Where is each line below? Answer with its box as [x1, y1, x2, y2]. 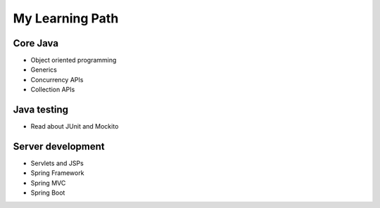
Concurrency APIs [30, 75, 84, 84]
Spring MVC [30, 178, 66, 187]
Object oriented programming [30, 56, 117, 65]
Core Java [13, 37, 59, 49]
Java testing [13, 104, 69, 116]
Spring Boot [30, 188, 65, 197]
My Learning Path [13, 11, 119, 26]
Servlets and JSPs [30, 159, 84, 168]
